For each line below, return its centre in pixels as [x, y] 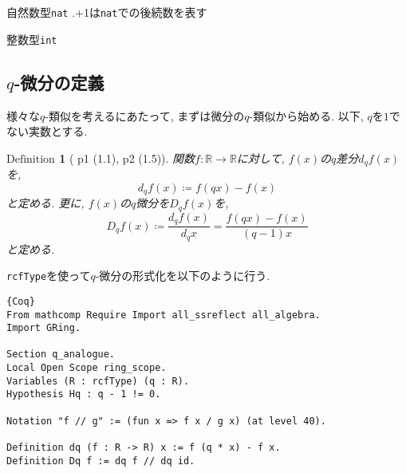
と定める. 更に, [45, 203]
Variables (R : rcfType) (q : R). [98, 381]
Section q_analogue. [61, 355]
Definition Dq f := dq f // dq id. [101, 461]
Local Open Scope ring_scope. [87, 368]
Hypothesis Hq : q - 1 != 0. [84, 394]
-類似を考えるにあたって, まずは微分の [145, 115]
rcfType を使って [49, 276]
